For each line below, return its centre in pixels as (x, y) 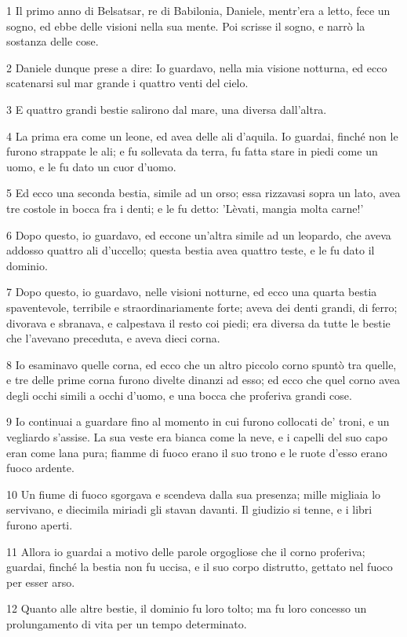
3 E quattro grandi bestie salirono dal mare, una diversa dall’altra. (167, 109)
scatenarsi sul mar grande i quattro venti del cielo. (127, 83)
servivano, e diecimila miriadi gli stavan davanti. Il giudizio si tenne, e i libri (189, 509)
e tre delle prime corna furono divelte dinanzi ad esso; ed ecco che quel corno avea (203, 380)
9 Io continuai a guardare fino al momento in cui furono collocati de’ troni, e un (198, 421)
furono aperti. (40, 525)
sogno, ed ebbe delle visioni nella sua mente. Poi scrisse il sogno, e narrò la (186, 26)
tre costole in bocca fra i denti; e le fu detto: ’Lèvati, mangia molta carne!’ (185, 208)
